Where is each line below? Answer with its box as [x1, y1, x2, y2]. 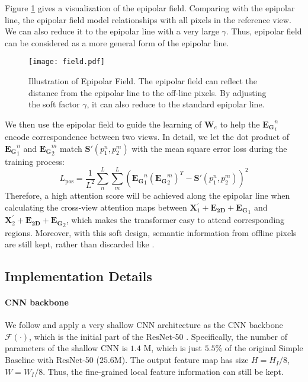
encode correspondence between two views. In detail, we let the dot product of [5, 130, 290, 143]
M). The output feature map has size [114, 354, 249, 366]
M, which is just [143, 342, 202, 354]
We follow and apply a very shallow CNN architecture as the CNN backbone [5, 319, 283, 331]
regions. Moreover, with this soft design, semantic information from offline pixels [5, 226, 297, 238]
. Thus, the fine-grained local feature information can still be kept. [43, 365, 284, 377]
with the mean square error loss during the [131, 142, 287, 154]
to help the [220, 117, 260, 130]
